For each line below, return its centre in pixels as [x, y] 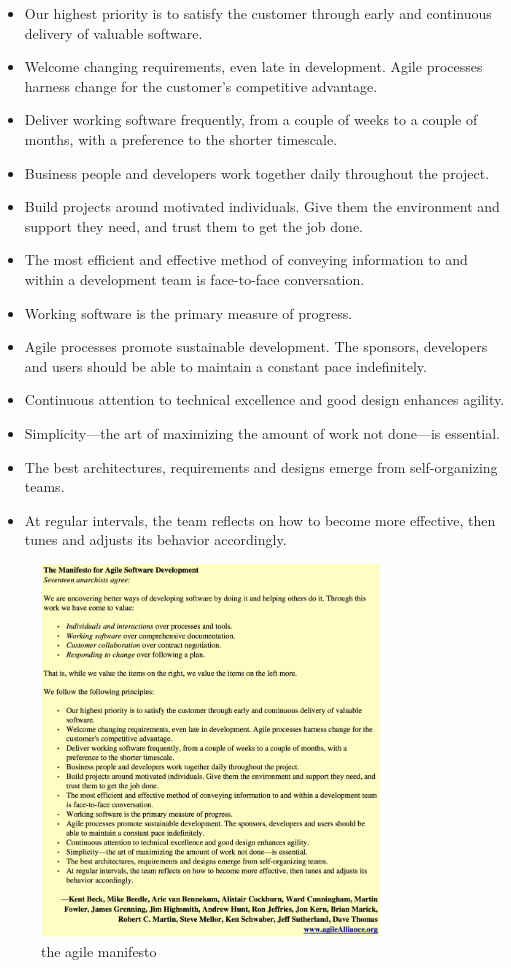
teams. [44, 486]
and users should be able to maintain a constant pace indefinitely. [225, 365]
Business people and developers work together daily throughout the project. [257, 172]
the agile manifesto [99, 951]
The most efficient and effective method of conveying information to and [246, 259]
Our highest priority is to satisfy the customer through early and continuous [258, 13]
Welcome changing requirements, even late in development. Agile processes [253, 66]
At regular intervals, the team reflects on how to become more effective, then [260, 519]
